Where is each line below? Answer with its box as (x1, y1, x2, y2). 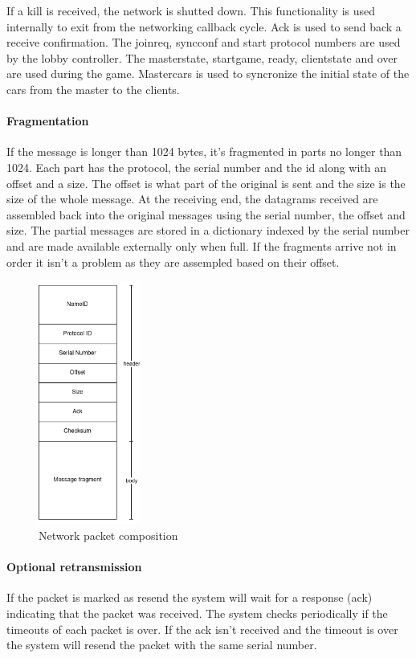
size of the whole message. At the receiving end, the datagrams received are (6, 190, 378, 207)
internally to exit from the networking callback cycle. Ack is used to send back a (6, 18, 402, 35)
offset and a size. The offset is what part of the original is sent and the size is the (6, 174, 406, 191)
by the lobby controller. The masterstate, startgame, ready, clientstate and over (6, 49, 398, 66)
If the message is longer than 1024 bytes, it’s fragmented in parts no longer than (6, 143, 402, 160)
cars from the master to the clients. (6, 80, 180, 97)
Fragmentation (6, 112, 89, 129)
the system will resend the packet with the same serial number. (6, 636, 317, 653)
